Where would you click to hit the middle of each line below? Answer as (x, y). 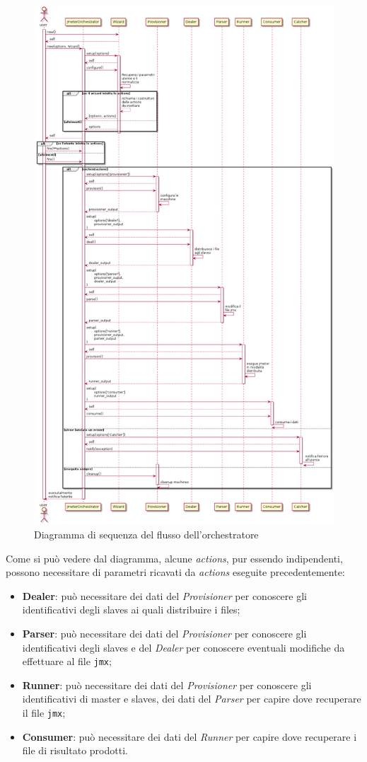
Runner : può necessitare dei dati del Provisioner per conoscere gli (167, 685)
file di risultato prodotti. (75, 750)
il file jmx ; (44, 712)
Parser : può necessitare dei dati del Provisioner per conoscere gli (164, 633)
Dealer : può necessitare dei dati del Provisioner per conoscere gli (164, 595)
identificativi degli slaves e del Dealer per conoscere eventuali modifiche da (183, 647)
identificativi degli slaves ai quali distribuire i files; (131, 610)
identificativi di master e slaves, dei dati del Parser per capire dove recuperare (192, 699)
